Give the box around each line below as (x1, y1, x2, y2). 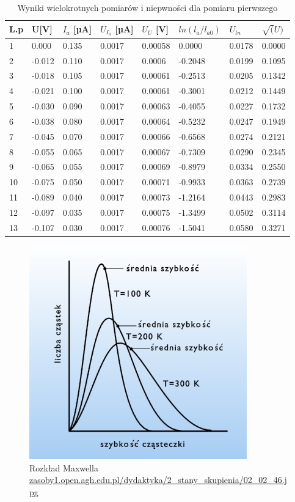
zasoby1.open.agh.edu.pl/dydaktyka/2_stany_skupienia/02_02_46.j (29, 473, 287, 486)
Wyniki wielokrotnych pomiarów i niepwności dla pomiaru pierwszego (17, 1, 278, 13)
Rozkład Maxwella (29, 461, 99, 474)
